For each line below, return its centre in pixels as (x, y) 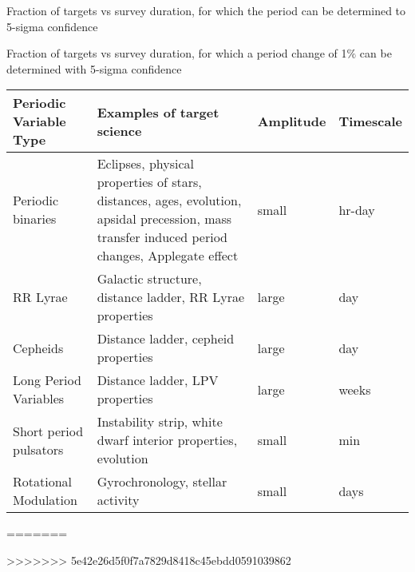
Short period (48, 431)
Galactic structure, (149, 279)
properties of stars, (149, 182)
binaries (35, 219)
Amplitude (292, 121)
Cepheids (38, 348)
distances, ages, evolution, (169, 201)
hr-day (357, 209)
